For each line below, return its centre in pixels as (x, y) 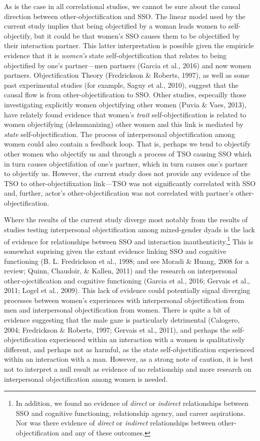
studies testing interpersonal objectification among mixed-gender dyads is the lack (129, 230)
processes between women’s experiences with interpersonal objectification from (124, 300)
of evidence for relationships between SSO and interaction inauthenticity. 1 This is (129, 240)
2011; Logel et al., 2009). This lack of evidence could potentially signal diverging (127, 290)
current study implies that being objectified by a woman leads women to (115, 26)
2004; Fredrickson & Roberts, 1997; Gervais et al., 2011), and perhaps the (117, 329)
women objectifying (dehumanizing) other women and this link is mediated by (124, 124)
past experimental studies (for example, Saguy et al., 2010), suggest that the (121, 85)
